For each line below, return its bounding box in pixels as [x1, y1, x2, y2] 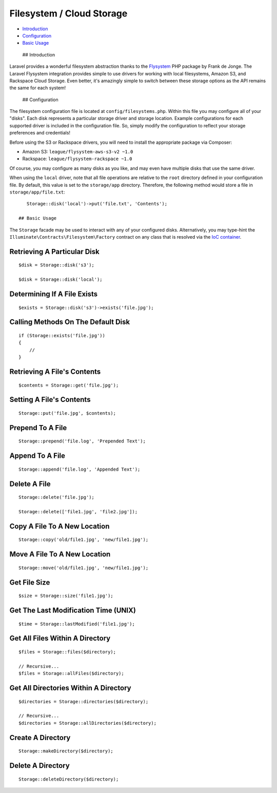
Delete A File [9, 479, 51, 488]
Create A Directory [9, 733, 71, 742]
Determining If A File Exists [9, 289, 98, 298]
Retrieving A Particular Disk [9, 247, 100, 256]
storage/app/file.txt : [9, 189, 65, 195]
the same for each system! [9, 85, 66, 91]
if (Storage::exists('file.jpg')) [18, 333, 105, 338]
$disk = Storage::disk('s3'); [18, 262, 95, 268]
